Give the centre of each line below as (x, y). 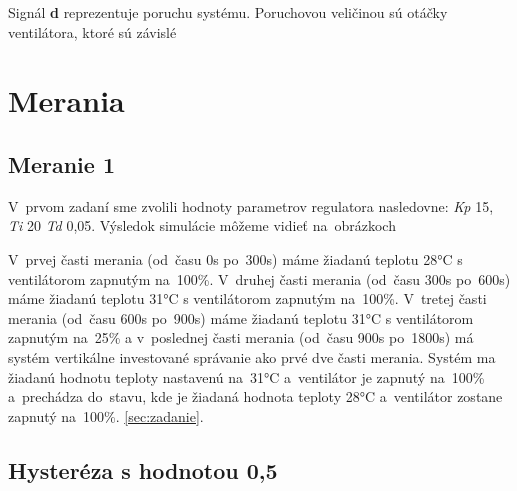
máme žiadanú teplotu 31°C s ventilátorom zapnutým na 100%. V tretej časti (247, 298)
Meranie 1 (61, 163)
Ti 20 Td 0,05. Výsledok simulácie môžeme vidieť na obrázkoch (202, 225)
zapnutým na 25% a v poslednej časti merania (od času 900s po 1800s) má (241, 337)
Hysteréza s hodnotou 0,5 (143, 469)
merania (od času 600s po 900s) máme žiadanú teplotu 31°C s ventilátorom (241, 317)
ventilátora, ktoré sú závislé (92, 31)
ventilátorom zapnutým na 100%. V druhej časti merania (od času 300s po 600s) (259, 278)
